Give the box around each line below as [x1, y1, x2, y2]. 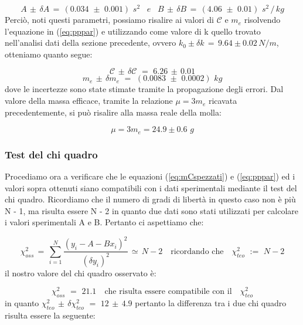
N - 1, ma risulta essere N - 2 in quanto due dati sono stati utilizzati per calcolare [5, 204, 298, 216]
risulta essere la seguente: [5, 309, 96, 321]
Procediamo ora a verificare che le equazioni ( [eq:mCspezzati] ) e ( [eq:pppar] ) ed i [5, 170, 295, 182]
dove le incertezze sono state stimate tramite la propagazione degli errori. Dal [5, 83, 284, 95]
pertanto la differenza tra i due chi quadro [135, 297, 287, 309]
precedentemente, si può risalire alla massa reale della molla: [5, 106, 222, 118]
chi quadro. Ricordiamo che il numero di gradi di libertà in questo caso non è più [5, 193, 296, 205]
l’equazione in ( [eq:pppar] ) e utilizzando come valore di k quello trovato [5, 25, 261, 37]
